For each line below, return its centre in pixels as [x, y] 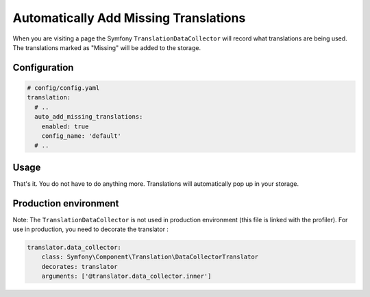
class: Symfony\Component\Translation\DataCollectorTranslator [150, 257]
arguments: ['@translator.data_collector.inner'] [126, 276]
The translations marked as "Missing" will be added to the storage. [107, 47]
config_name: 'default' [81, 136]
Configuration [43, 68]
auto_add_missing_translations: [89, 117]
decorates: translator [79, 266]
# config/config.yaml [63, 88]
